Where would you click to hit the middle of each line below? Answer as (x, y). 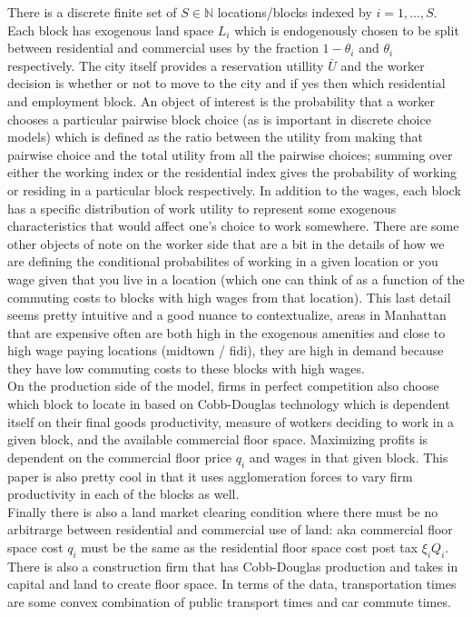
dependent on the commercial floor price (120, 457)
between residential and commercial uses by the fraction (163, 48)
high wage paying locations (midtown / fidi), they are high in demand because (226, 350)
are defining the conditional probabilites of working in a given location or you (223, 261)
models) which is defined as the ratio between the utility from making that (216, 137)
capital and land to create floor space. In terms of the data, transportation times (232, 584)
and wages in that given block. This (349, 457)
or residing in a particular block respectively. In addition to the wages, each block (234, 189)
